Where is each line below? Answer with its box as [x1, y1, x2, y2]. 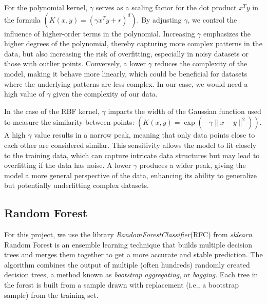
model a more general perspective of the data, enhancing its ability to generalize [4, 169, 257, 180]
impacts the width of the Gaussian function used [108, 105, 261, 116]
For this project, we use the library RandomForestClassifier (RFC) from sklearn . [4, 229, 254, 240]
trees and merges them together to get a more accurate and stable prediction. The [4, 249, 263, 260]
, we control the [187, 14, 237, 25]
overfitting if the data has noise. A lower [4, 160, 131, 170]
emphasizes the [203, 28, 251, 39]
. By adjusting [137, 14, 182, 25]
